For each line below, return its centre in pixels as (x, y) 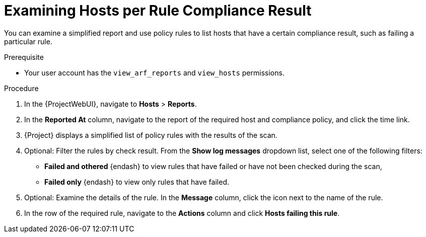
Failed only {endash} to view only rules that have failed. (137, 182)
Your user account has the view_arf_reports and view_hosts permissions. (154, 72)
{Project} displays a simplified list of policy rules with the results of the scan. (151, 135)
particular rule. (28, 41)
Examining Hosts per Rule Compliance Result (158, 11)
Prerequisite (24, 57)
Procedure (21, 88)
